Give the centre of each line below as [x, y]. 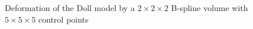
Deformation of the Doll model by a [70, 8]
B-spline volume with [209, 8]
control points [63, 19]
